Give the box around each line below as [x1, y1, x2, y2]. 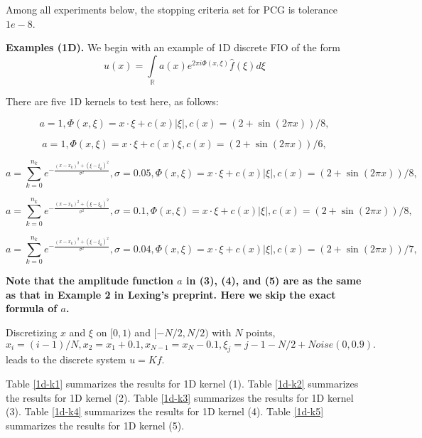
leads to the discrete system [6, 352, 126, 367]
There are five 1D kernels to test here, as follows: [6, 94, 219, 109]
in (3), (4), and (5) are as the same [186, 273, 362, 288]
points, [246, 325, 276, 340]
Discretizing [6, 325, 58, 340]
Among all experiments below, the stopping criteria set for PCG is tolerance [6, 2, 338, 16]
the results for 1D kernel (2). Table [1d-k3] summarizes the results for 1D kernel [6, 390, 354, 405]
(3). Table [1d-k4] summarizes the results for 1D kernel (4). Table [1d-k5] [6, 404, 324, 419]
